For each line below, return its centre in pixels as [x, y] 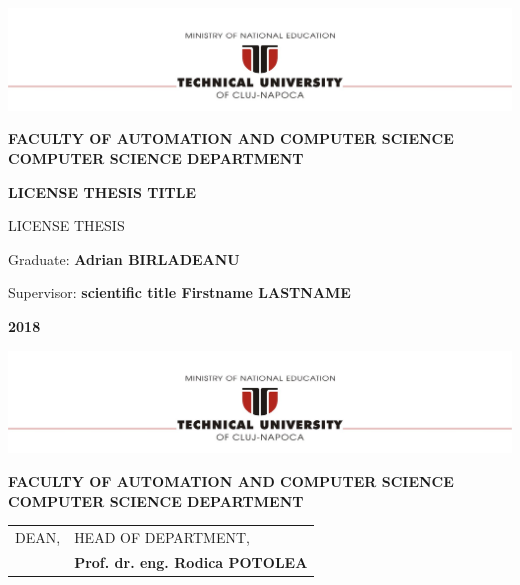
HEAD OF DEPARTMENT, [162, 537]
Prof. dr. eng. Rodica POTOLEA [191, 561]
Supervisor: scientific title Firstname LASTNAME [179, 292]
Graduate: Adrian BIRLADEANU [124, 258]
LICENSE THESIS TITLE [102, 191]
